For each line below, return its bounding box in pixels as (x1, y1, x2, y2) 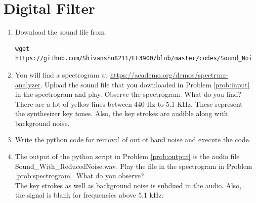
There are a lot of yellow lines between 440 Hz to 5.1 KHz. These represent (15, 98, 243, 109)
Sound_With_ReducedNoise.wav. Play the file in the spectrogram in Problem (15, 161, 253, 171)
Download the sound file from (15, 27, 105, 37)
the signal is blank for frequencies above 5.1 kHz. (15, 190, 164, 200)
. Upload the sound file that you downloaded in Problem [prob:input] (40, 79, 250, 89)
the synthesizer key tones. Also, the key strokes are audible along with (15, 108, 228, 119)
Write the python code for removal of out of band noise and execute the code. (15, 134, 251, 145)
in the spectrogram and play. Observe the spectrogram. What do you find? (15, 89, 242, 99)
